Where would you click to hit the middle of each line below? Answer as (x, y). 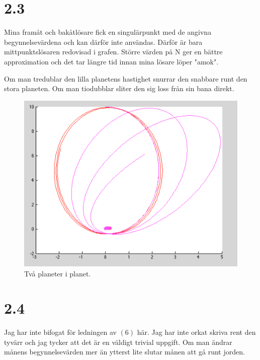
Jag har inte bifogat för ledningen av (60, 332)
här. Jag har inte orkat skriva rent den (196, 332)
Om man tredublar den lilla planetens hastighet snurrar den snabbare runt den (126, 78)
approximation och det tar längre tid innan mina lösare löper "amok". (111, 61)
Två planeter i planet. (58, 273)
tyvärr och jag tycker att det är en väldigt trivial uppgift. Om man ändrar (118, 342)
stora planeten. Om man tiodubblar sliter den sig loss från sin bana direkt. (119, 88)
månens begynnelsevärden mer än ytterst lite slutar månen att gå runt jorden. (124, 352)
